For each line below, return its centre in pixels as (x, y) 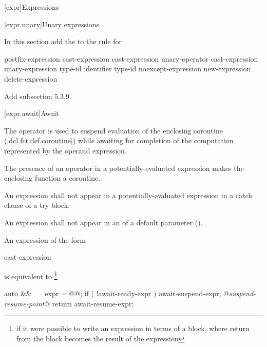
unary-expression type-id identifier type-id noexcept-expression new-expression (128, 69)
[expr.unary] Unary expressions (52, 24)
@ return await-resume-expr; (89, 303)
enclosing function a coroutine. (52, 178)
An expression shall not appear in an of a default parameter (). (103, 222)
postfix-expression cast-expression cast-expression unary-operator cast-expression (131, 58)
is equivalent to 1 (31, 275)
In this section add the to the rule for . (65, 41)
